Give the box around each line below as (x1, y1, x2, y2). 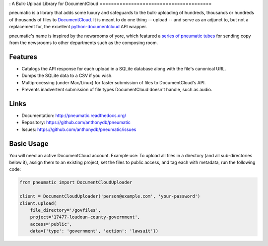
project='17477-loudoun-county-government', (30, 214, 140, 220)
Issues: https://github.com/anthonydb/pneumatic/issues (21, 126, 136, 132)
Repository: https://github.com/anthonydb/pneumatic (21, 120, 131, 125)
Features (9, 53, 37, 61)
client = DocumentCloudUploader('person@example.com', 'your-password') (19, 193, 201, 199)
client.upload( (19, 200, 57, 206)
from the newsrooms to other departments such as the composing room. (9, 40, 158, 46)
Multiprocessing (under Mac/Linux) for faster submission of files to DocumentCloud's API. (21, 79, 206, 85)
